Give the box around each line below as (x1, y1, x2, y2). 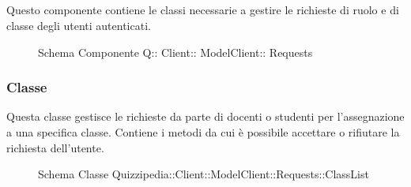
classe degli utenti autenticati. (6, 17, 151, 33)
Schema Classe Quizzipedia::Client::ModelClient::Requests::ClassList (38, 166, 369, 182)
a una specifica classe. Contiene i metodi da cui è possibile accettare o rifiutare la (6, 123, 400, 140)
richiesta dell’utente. (6, 139, 104, 155)
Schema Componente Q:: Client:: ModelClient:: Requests (38, 43, 313, 60)
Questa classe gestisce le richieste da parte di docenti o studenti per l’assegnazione (6, 108, 405, 125)
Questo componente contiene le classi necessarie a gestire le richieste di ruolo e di (6, 2, 399, 18)
